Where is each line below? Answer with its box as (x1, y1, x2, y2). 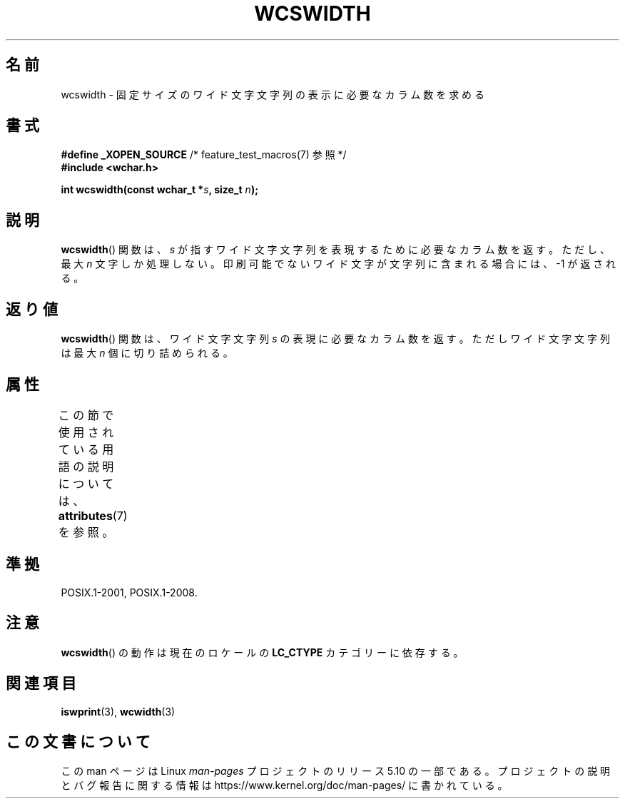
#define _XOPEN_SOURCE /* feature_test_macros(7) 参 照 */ (61, 148, 347, 161)
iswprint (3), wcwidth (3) (61, 705, 176, 718)
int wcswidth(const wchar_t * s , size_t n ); (61, 183, 258, 196)
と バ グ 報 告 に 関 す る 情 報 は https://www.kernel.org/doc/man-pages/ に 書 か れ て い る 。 (61, 779, 508, 792)
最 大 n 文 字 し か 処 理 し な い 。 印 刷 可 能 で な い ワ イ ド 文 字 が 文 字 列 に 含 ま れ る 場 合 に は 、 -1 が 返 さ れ (61, 258, 616, 270)
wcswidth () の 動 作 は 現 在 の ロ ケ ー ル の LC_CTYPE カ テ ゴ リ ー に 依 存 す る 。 (61, 646, 464, 658)
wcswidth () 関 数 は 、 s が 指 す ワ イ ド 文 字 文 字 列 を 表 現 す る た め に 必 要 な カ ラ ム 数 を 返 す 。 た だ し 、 (61, 243, 610, 256)
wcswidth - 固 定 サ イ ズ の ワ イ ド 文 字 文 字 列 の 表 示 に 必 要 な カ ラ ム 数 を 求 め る (61, 88, 485, 101)
